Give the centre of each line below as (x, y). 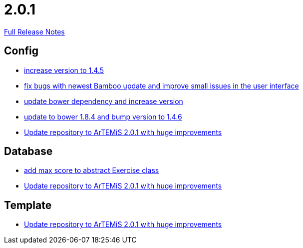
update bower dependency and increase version (104, 101)
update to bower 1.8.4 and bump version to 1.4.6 (103, 116)
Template (28, 205)
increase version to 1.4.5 (64, 70)
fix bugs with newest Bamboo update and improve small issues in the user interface (161, 85)
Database (28, 151)
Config (21, 51)
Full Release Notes (34, 31)
